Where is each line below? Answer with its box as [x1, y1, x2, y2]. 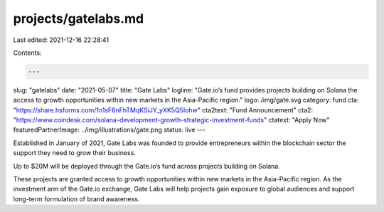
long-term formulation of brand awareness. [13, 194, 140, 203]
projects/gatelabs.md [13, 11, 144, 26]
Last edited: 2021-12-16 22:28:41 [13, 36, 110, 44]
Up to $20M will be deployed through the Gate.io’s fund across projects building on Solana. [13, 161, 280, 170]
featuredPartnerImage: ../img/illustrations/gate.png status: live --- [13, 125, 206, 134]
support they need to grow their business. [13, 149, 137, 157]
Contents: [13, 48, 42, 57]
